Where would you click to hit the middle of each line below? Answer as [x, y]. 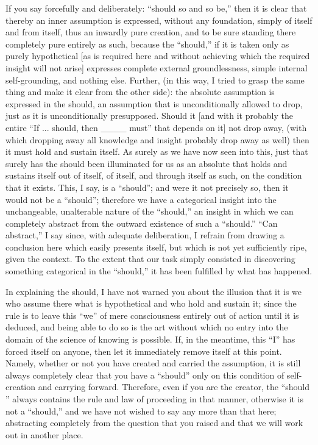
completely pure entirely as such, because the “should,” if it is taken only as [147, 44]
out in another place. [44, 434]
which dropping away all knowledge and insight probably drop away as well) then [157, 139]
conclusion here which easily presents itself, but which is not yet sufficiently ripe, [156, 247]
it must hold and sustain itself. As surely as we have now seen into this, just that [157, 151]
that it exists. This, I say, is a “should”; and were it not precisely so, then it [147, 187]
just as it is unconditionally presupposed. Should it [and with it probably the [149, 116]
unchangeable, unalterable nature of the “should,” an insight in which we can [150, 211]
